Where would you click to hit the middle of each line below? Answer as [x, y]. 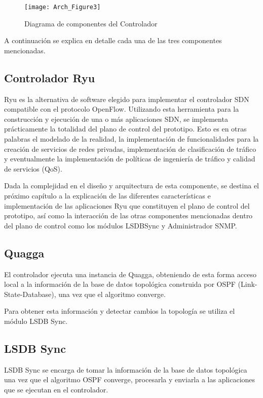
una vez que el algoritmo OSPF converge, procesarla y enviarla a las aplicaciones [130, 379]
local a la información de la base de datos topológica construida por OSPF [120, 284]
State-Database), [30, 294]
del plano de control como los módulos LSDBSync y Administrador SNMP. [121, 225]
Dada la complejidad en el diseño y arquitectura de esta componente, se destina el [131, 186]
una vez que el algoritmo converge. [112, 294]
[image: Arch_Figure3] [63, 7]
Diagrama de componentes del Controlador [91, 23]
